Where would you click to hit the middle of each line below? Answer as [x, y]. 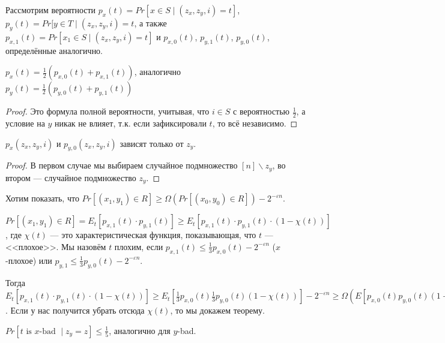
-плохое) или [29, 260]
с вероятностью [262, 111]
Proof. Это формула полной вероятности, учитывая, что [107, 111]
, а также [150, 23]
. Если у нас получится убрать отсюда [75, 310]
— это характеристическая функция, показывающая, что [153, 235]
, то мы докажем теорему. [217, 310]
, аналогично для [140, 330]
